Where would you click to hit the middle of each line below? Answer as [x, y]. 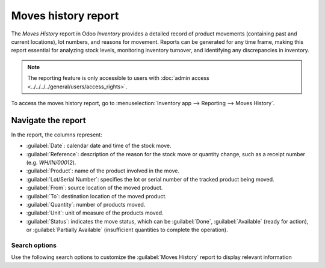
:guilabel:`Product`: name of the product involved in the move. [103, 171]
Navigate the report [49, 120]
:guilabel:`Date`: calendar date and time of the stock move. [99, 146]
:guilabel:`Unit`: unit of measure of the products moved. [95, 213]
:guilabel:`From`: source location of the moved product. [94, 188]
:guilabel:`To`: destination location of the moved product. [96, 196]
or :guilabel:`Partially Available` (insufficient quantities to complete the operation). [127, 230]
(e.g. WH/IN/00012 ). [51, 162]
